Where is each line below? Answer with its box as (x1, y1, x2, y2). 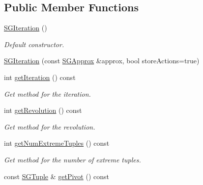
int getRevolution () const (4, 105, 82, 115)
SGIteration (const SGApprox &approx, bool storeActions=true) (4, 55, 200, 66)
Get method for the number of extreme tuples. (4, 154, 141, 164)
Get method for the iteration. (4, 88, 91, 99)
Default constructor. (4, 39, 64, 49)
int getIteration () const (4, 72, 76, 82)
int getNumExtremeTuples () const (4, 138, 110, 148)
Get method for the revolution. (4, 121, 95, 132)
